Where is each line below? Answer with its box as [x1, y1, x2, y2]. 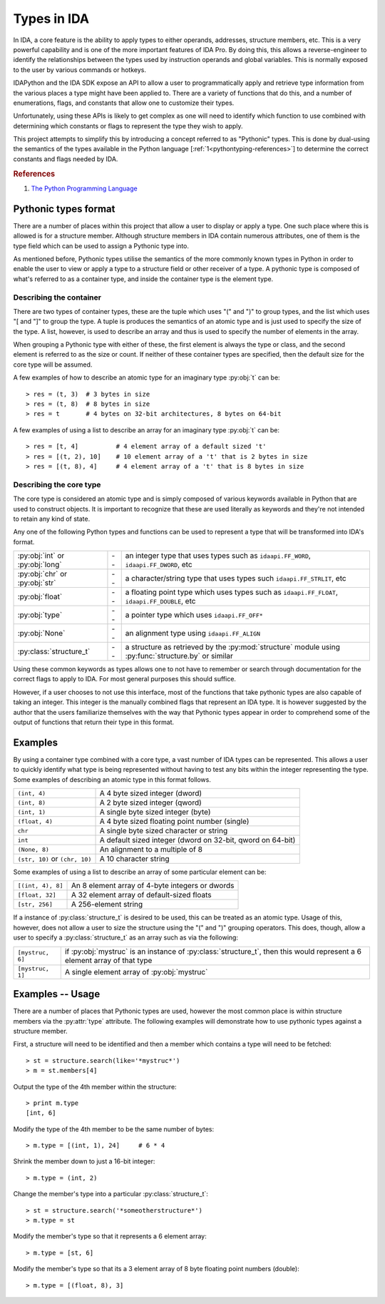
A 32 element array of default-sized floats [71, 890, 212, 900]
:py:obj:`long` [17, 560, 62, 570]
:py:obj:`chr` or [17, 569, 68, 579]
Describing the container [13, 292, 101, 302]
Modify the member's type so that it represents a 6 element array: [13, 1232, 207, 1241]
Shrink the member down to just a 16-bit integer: [13, 1157, 155, 1166]
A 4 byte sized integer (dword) [99, 788, 202, 798]
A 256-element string [71, 900, 143, 910]
